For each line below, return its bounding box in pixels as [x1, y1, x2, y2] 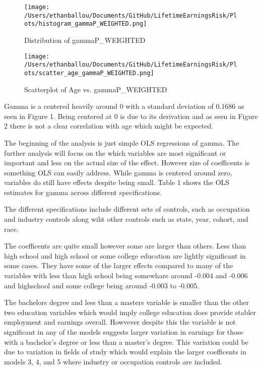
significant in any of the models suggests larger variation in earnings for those [4, 327, 243, 337]
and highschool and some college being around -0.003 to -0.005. [4, 280, 200, 290]
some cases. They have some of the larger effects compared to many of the [4, 260, 233, 271]
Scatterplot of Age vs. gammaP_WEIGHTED [24, 84, 167, 94]
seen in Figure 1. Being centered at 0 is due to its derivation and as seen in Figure [4, 110, 258, 121]
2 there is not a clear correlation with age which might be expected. [4, 120, 214, 131]
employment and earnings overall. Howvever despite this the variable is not [4, 317, 236, 327]
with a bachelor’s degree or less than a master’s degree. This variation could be [4, 336, 248, 347]
